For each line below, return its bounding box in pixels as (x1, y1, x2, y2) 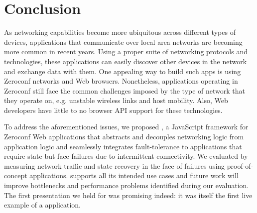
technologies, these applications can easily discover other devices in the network (4, 56, 247, 66)
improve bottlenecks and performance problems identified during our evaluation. (4, 180, 249, 191)
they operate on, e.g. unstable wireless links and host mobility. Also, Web (4, 95, 228, 106)
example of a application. (4, 200, 81, 210)
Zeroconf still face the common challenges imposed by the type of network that (4, 85, 246, 96)
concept (4, 170, 27, 181)
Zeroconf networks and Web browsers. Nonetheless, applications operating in (4, 76, 238, 86)
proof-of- (227, 160, 254, 171)
